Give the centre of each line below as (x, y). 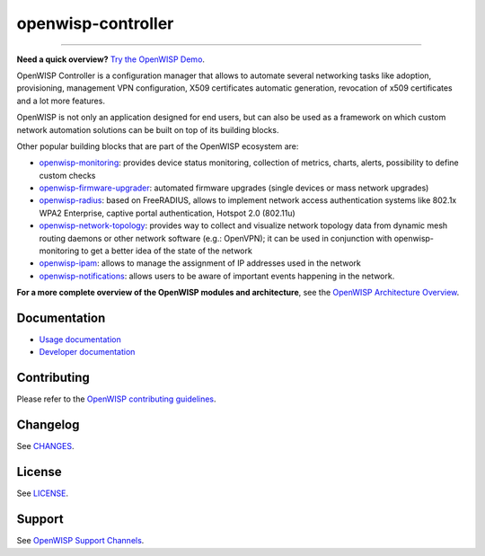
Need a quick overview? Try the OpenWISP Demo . (111, 59)
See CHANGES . (45, 446)
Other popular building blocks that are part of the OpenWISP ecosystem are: (158, 146)
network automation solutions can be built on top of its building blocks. (148, 129)
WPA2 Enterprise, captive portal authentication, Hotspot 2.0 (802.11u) (167, 213)
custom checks (67, 175)
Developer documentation (87, 352)
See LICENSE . (43, 493)
